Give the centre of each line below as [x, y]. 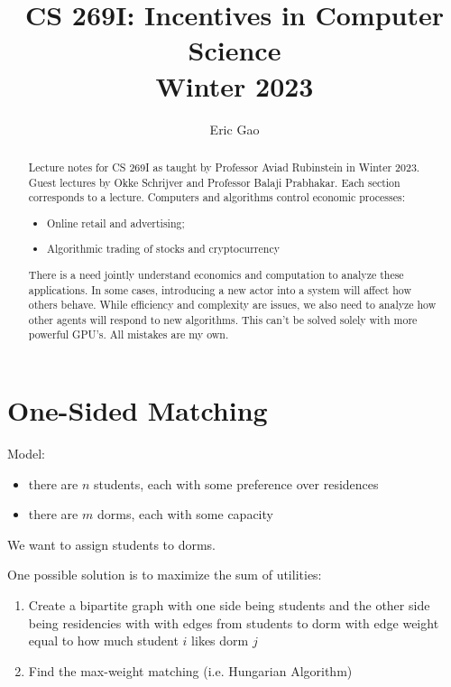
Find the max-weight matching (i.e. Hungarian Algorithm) [190, 670]
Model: [27, 454]
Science [235, 50]
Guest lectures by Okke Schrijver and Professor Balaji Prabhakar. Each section [214, 182]
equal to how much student [103, 641]
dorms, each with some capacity [185, 514]
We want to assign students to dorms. [112, 544]
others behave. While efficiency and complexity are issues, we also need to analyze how [232, 305]
